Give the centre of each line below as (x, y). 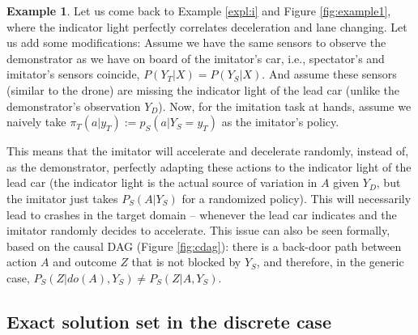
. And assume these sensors (329, 74)
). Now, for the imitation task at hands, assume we (285, 106)
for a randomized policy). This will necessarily (296, 198)
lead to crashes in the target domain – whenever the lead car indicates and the (202, 214)
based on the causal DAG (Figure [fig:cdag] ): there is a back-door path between (204, 246)
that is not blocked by (186, 262)
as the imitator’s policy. (280, 122)
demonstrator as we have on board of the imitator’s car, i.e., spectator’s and (196, 58)
